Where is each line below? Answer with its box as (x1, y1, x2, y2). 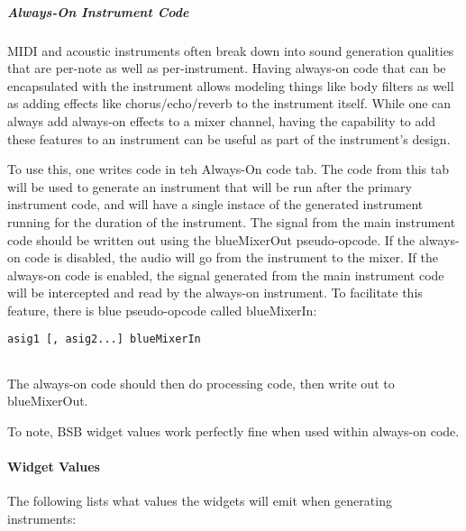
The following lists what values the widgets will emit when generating (7, 491, 392, 510)
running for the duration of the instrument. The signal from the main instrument (7, 212, 456, 231)
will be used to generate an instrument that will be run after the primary (7, 177, 412, 196)
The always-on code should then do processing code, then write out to (7, 373, 395, 392)
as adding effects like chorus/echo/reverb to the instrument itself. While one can (7, 94, 452, 113)
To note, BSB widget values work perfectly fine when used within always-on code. (7, 421, 460, 440)
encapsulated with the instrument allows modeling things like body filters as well (7, 76, 454, 95)
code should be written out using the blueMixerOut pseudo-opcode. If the (7, 230, 416, 249)
